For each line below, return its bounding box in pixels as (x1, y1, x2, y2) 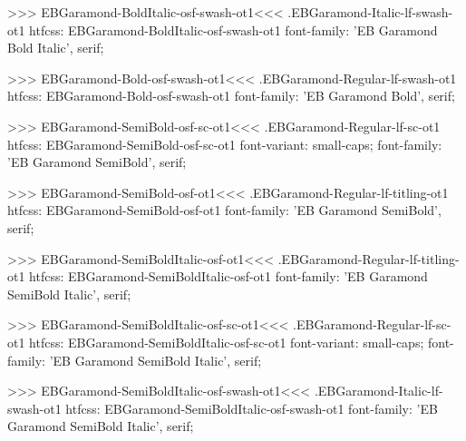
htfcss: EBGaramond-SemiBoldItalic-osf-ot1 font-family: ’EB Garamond (29, 267, 428, 286)
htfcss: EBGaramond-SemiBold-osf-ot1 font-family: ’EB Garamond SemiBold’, (7, 201, 442, 220)
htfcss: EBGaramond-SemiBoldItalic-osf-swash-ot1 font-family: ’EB (65, 398, 438, 417)
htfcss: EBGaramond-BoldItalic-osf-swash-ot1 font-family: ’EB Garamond (29, 20, 438, 39)
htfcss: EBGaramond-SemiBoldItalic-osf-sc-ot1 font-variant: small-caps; (29, 332, 424, 351)
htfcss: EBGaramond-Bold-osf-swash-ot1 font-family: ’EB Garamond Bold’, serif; (7, 86, 455, 105)
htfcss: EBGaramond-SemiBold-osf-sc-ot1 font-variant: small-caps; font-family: (7, 134, 442, 153)
